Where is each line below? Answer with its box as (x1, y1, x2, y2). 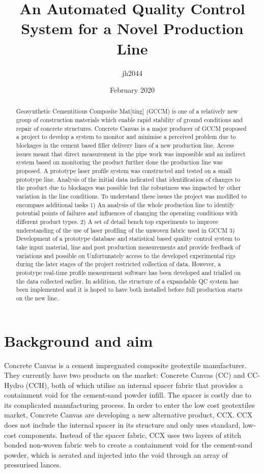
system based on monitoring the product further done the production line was (16, 158, 223, 166)
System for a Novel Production (21, 18, 244, 39)
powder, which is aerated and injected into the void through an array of (4, 449, 228, 460)
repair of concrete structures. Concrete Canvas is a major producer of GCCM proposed (16, 124, 247, 132)
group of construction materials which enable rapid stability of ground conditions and (16, 116, 243, 124)
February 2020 (110, 85, 155, 95)
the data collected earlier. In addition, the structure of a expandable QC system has (16, 276, 239, 285)
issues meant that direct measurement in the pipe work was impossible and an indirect (16, 149, 246, 158)
